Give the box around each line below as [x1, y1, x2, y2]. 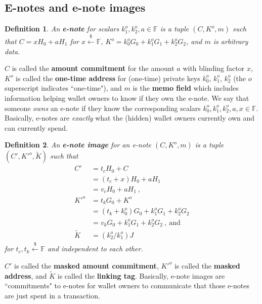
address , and [5, 270, 47, 281]
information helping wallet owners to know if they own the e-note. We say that [5, 92, 249, 103]
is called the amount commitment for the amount [12, 63, 174, 73]
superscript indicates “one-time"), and [5, 83, 122, 93]
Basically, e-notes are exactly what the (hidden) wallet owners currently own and [5, 112, 255, 123]
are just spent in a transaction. [5, 290, 100, 300]
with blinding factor [183, 63, 245, 73]
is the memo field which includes [133, 83, 239, 93]
